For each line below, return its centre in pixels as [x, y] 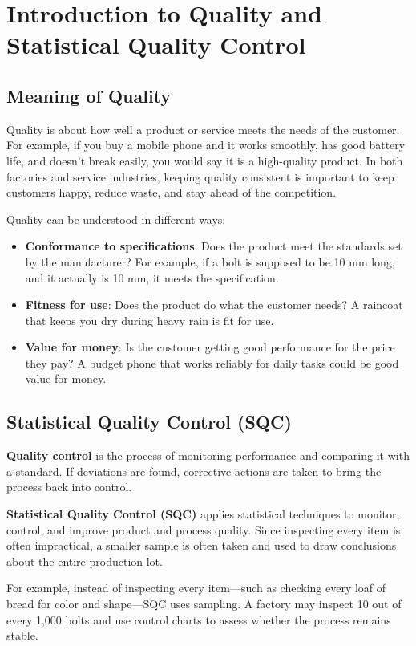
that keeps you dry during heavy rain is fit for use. [149, 320]
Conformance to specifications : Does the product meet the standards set [214, 246]
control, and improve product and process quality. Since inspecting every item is [204, 529]
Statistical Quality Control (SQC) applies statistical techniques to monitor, [203, 514]
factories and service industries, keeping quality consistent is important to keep [200, 176]
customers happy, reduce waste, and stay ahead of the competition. [172, 192]
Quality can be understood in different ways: [116, 219]
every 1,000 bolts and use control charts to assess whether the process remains [199, 619]
